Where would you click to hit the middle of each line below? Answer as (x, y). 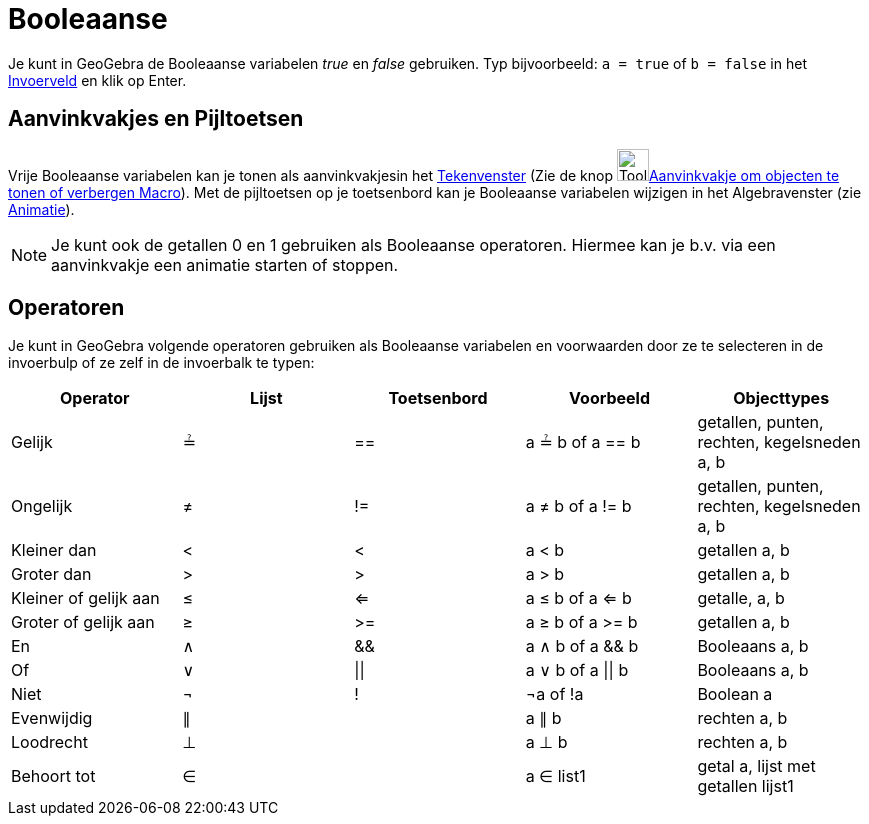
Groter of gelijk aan (83, 622)
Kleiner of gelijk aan (85, 598)
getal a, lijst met (756, 766)
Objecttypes (781, 398)
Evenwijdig (52, 718)
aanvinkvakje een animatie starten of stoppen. (225, 264)
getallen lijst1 (745, 786)
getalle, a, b (741, 598)
